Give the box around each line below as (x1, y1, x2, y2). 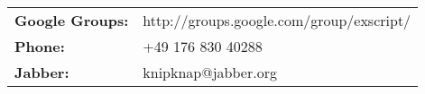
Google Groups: (14, 10, 129, 30)
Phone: (14, 36, 65, 56)
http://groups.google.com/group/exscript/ (143, 10, 411, 30)
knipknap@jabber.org (143, 62, 277, 82)
